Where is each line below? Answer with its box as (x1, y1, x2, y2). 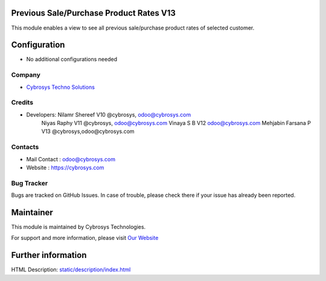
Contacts (11, 143, 39, 151)
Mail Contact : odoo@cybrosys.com (26, 155, 116, 163)
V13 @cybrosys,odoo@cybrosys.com (41, 128, 135, 135)
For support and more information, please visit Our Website (11, 234, 159, 242)
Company (11, 71, 40, 79)
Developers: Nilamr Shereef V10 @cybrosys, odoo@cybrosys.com (26, 111, 191, 118)
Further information (11, 250, 87, 260)
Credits (11, 99, 33, 107)
